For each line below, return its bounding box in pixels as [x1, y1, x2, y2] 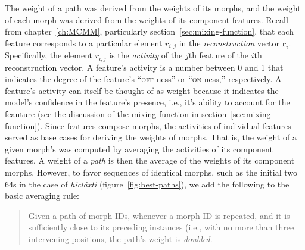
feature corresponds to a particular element [5, 36, 163, 49]
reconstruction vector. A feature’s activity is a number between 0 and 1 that [5, 61, 284, 73]
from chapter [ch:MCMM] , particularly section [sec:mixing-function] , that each [5, 25, 294, 37]
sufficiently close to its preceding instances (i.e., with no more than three [28, 221, 294, 233]
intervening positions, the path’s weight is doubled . [28, 233, 213, 245]
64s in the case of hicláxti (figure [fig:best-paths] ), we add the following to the [5, 177, 290, 190]
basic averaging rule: [5, 189, 79, 202]
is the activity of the [109, 49, 183, 61]
